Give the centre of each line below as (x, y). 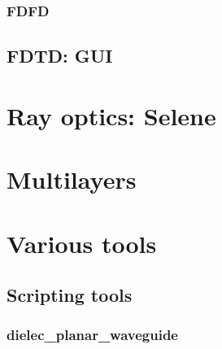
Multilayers (72, 179)
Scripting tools (70, 295)
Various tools (82, 243)
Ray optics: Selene (111, 115)
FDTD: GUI (60, 56)
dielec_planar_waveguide (92, 335)
